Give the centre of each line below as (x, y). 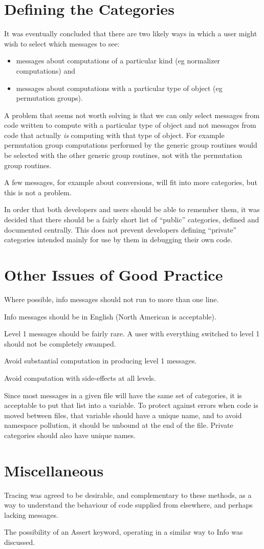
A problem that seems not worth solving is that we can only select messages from (132, 115)
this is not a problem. (38, 192)
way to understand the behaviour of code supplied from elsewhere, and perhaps (128, 505)
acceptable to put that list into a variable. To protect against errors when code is (131, 405)
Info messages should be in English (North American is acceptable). (110, 316)
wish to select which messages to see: (62, 43)
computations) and (46, 70)
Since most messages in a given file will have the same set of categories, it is (123, 395)
